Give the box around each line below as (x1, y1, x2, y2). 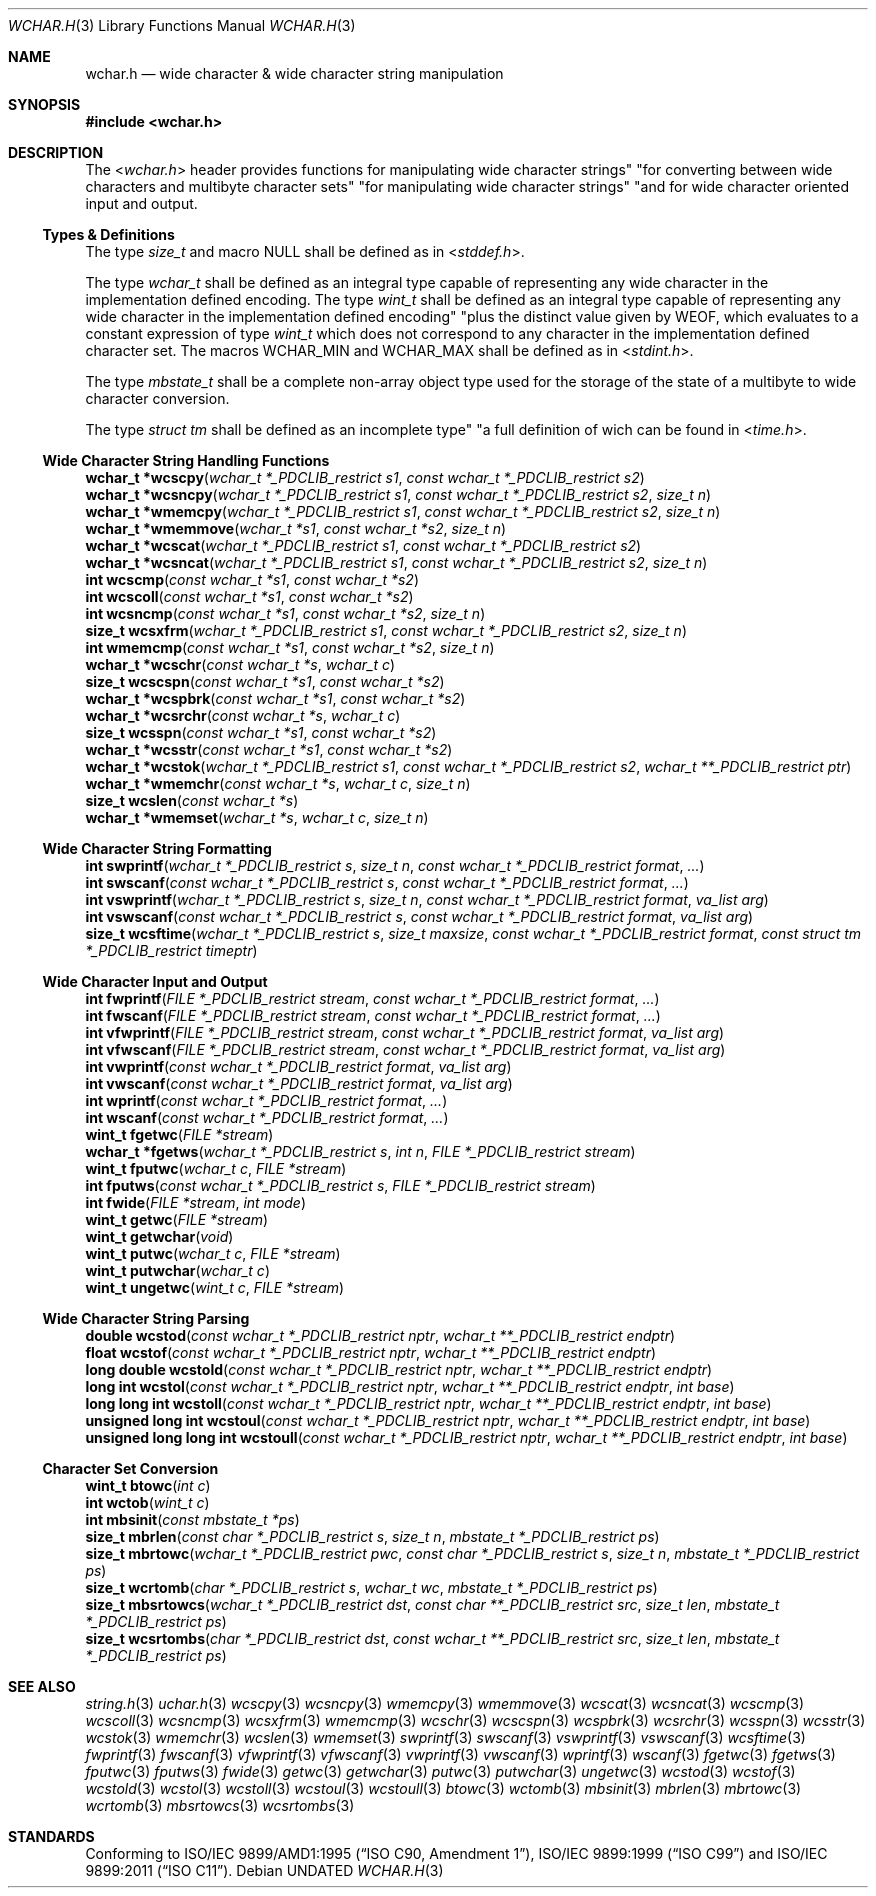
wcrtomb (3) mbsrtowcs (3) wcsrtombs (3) (85, 1797, 355, 1814)
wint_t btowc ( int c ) (85, 1477, 211, 1494)
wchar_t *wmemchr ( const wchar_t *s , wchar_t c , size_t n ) (85, 775, 471, 792)
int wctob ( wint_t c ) (85, 1494, 210, 1511)
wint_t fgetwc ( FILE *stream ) (85, 1126, 274, 1143)
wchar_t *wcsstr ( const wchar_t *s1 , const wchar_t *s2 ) (85, 741, 453, 758)
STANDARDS (8, 1828, 95, 1845)
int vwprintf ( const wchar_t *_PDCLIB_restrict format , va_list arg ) (85, 1058, 512, 1075)
